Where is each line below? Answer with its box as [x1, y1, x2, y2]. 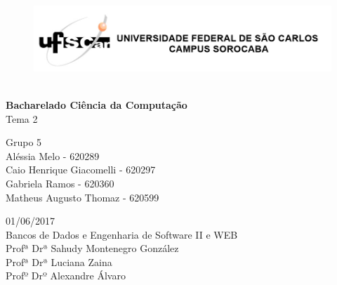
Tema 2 [6, 111, 38, 126]
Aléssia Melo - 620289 [6, 148, 100, 163]
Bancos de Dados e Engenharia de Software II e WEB [6, 227, 238, 241]
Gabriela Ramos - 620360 [6, 175, 114, 190]
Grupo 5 [6, 135, 42, 150]
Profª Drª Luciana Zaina [6, 254, 112, 269]
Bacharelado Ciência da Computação [6, 97, 187, 112]
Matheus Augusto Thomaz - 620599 [6, 190, 159, 204]
